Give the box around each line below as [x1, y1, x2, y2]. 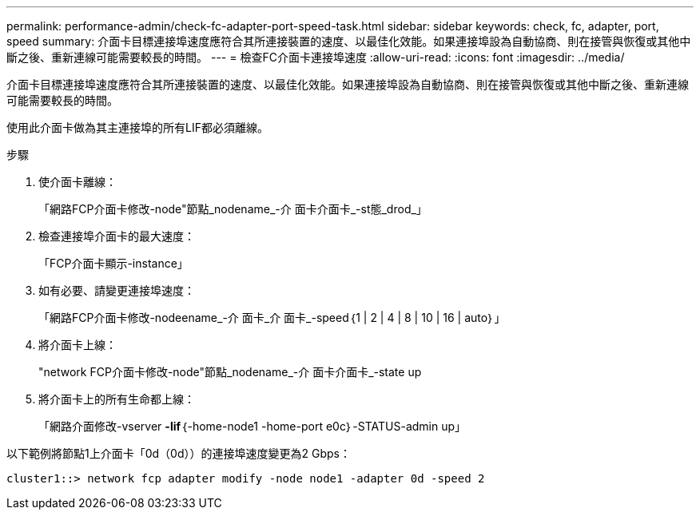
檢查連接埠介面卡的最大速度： [38, 229, 195, 243]
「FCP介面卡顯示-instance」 [38, 256, 189, 270]
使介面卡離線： [38, 175, 117, 189]
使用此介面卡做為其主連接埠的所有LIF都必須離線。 [6, 121, 268, 134]
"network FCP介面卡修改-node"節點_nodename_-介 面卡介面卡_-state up [38, 365, 422, 379]
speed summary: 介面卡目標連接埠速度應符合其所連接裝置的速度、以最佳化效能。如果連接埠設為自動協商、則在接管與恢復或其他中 [6, 34, 691, 48]
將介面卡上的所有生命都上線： [38, 392, 195, 406]
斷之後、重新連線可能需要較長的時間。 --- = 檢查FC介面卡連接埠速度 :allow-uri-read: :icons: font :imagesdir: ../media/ [6, 50, 625, 64]
